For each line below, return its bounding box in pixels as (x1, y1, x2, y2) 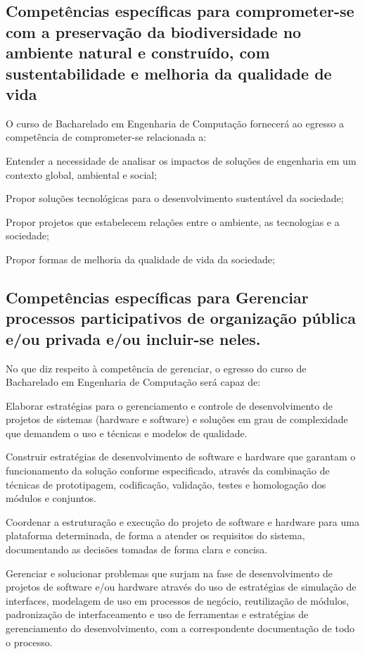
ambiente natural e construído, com (6, 42, 270, 63)
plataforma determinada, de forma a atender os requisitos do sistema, (6, 528, 305, 543)
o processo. (6, 634, 53, 649)
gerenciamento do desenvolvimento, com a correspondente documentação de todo (6, 621, 355, 635)
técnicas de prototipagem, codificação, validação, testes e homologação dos (6, 477, 326, 491)
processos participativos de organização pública (6, 307, 356, 329)
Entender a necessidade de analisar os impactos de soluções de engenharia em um (6, 153, 357, 168)
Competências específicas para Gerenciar (6, 286, 309, 308)
